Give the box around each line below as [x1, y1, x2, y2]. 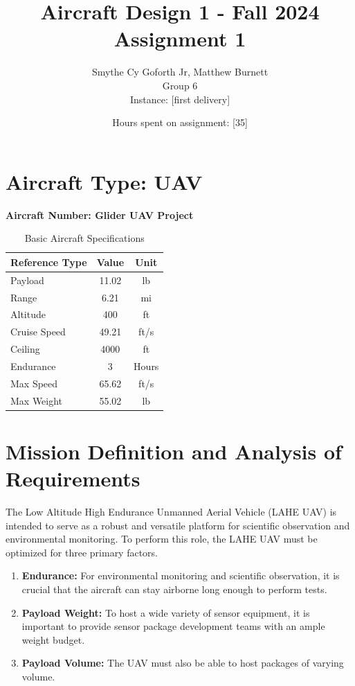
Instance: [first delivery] [129, 91, 230, 106]
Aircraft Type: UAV [6, 167, 203, 195]
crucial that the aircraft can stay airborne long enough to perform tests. [21, 581, 327, 596]
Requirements [6, 464, 140, 493]
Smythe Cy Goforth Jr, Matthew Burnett [91, 64, 268, 79]
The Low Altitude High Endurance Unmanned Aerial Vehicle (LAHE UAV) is [6, 504, 337, 518]
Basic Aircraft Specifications [24, 231, 145, 245]
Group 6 [162, 78, 198, 92]
